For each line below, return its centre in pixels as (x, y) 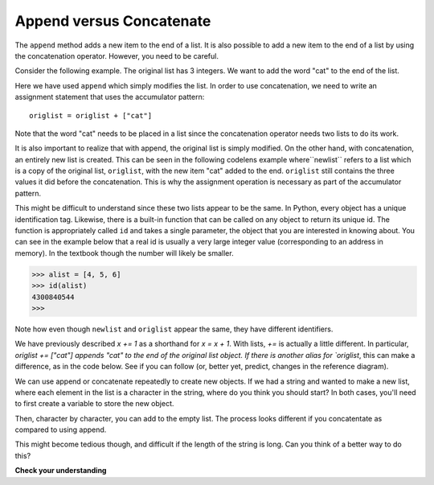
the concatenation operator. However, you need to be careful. (117, 55)
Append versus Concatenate (113, 21)
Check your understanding (61, 471)
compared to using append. (61, 430)
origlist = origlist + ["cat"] (91, 115)
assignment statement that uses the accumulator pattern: (110, 97)
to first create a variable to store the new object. (94, 404)
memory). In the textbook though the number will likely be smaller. (124, 253)
